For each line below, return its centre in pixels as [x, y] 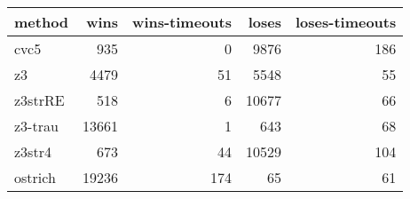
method [42, 22]
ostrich [35, 177]
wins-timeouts [182, 22]
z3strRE [39, 100]
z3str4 [33, 151]
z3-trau [36, 126]
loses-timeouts [346, 22]
